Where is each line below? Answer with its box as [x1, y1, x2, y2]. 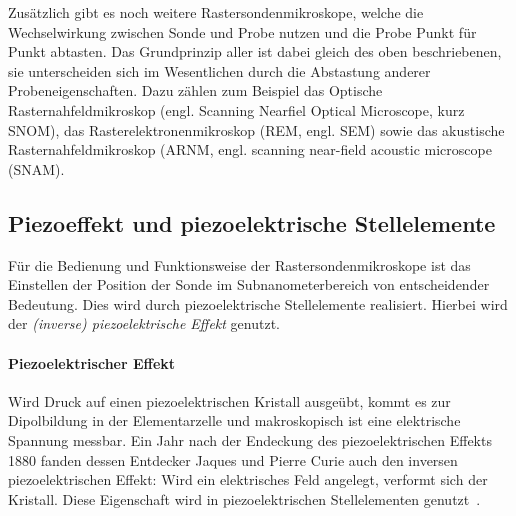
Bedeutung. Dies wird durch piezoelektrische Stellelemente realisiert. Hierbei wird [8, 293, 508, 314]
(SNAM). [8, 158, 65, 179]
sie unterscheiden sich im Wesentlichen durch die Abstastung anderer [8, 60, 431, 81]
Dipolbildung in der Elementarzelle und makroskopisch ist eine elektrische [8, 410, 461, 431]
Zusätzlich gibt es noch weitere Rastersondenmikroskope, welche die [8, 2, 424, 22]
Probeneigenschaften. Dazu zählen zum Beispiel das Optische [8, 80, 383, 101]
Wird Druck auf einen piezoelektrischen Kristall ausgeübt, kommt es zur [8, 390, 451, 411]
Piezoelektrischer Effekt [8, 352, 176, 373]
